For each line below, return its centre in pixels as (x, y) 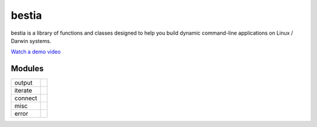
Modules (27, 68)
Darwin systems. (31, 41)
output (23, 83)
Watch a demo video (36, 52)
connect (26, 98)
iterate (23, 91)
